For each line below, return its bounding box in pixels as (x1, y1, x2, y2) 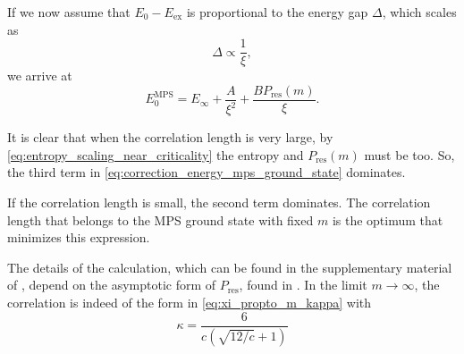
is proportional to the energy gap (186, 3, 368, 21)
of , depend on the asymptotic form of (7, 275, 216, 294)
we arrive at (7, 66, 72, 85)
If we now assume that (7, 3, 131, 21)
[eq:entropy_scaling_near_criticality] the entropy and (7, 145, 304, 164)
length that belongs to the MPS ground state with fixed (7, 210, 314, 229)
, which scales (382, 3, 457, 21)
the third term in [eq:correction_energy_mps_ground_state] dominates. (7, 163, 406, 181)
